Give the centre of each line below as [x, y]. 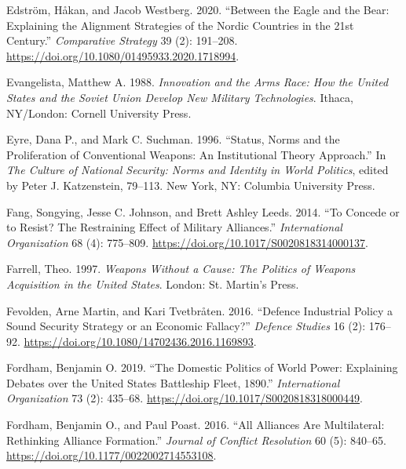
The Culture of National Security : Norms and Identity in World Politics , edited [198, 170]
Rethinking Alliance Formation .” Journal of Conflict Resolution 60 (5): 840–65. [196, 440]
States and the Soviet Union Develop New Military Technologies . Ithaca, [180, 97]
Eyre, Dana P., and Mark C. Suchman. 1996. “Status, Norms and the [173, 139]
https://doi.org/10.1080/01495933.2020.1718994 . [123, 55]
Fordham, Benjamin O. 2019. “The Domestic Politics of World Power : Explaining [202, 367]
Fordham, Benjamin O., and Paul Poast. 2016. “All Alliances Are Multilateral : [196, 425]
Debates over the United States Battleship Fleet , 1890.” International [173, 382]
